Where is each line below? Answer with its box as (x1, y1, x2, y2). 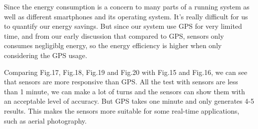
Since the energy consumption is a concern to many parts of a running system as (4, 1, 250, 11)
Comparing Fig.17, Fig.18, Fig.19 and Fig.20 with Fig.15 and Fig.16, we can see (4, 66, 248, 77)
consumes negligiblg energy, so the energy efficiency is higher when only (4, 40, 222, 51)
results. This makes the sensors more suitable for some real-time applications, (4, 105, 240, 116)
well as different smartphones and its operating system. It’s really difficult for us (4, 11, 248, 21)
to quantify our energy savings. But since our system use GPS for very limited (4, 21, 242, 31)
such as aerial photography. (4, 115, 87, 126)
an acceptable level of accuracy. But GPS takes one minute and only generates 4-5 (4, 96, 254, 106)
